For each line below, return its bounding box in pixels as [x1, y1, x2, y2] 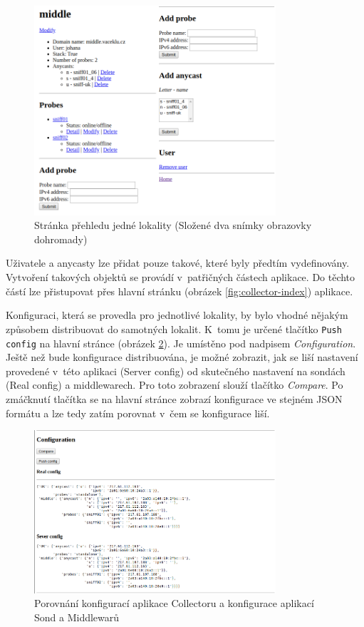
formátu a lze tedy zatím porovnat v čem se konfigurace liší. [6, 405, 270, 420]
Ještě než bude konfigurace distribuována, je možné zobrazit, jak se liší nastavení [6, 350, 358, 365]
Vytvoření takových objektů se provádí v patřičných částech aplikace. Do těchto [6, 270, 355, 285]
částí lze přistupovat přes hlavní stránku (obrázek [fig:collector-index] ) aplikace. [6, 283, 353, 298]
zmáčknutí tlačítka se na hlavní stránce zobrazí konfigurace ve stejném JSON [6, 391, 343, 406]
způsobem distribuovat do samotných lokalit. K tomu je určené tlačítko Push [6, 321, 342, 336]
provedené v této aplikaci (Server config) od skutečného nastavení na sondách [6, 363, 345, 378]
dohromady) [34, 231, 88, 246]
